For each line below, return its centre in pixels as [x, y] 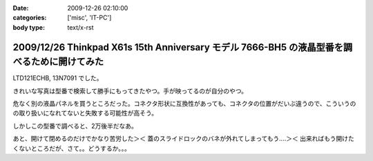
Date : [21, 8]
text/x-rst [80, 27]
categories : [30, 18]
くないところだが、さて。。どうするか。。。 [72, 148]
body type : [29, 27]
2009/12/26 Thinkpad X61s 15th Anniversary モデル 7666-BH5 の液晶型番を [178, 47]
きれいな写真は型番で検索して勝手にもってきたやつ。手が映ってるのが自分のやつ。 [130, 91]
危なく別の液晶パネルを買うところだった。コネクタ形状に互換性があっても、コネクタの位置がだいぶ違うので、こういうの [184, 104]
